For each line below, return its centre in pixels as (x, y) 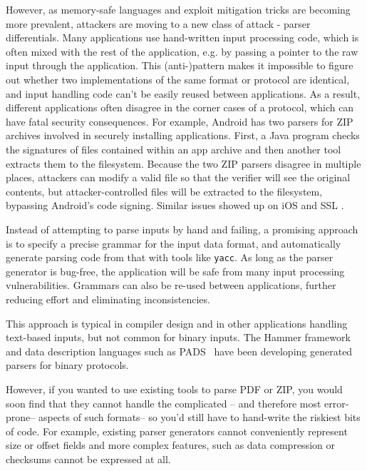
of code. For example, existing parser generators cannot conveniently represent (177, 431)
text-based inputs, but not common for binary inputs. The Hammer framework (178, 337)
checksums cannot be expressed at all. (88, 459)
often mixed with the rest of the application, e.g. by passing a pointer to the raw (182, 51)
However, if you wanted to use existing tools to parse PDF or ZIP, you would (174, 389)
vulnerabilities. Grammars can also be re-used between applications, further (171, 285)
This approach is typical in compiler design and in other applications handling (177, 323)
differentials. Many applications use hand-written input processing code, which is (182, 37)
